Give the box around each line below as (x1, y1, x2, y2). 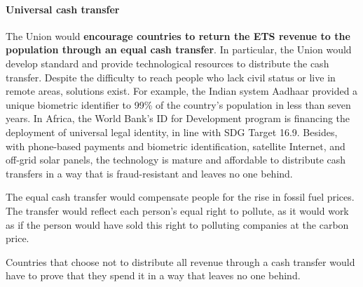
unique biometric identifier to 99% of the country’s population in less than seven (6, 97, 351, 112)
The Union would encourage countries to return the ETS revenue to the (6, 28, 350, 43)
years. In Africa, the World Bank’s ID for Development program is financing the (6, 111, 350, 126)
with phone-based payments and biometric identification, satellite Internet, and (6, 138, 345, 153)
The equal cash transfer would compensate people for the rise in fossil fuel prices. (6, 189, 355, 204)
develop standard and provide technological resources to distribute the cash (6, 55, 329, 70)
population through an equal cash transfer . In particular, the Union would (6, 42, 352, 57)
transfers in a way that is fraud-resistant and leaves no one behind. (6, 166, 293, 180)
